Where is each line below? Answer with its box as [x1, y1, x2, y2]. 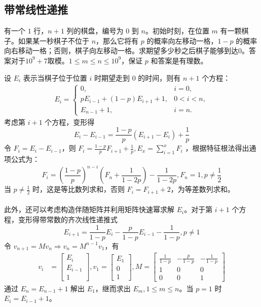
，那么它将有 [96, 35, 139, 46]
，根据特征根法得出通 [185, 143, 256, 153]
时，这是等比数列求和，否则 [32, 184, 125, 194]
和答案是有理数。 [151, 55, 208, 65]
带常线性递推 [4, 2, 68, 17]
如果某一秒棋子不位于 [18, 35, 89, 46]
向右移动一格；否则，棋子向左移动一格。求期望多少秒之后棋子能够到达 [4, 45, 238, 56]
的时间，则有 [138, 72, 181, 83]
